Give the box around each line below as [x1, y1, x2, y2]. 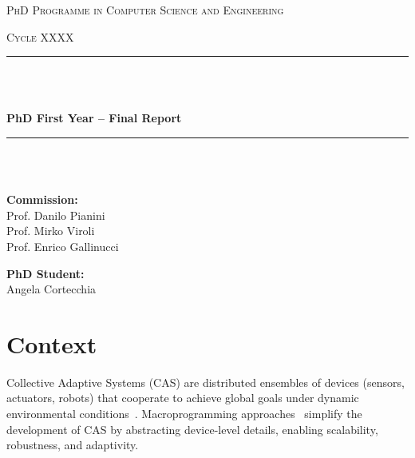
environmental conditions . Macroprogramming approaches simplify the [6, 405, 362, 422]
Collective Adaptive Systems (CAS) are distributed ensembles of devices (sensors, [6, 373, 405, 390]
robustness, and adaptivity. [6, 436, 139, 453]
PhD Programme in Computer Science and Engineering [6, 2, 284, 18]
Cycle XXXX [6, 28, 74, 45]
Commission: [6, 191, 78, 208]
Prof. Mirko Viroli [6, 222, 95, 239]
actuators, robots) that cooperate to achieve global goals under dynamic [6, 389, 359, 406]
